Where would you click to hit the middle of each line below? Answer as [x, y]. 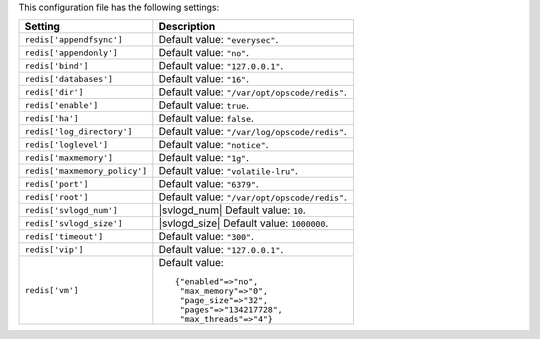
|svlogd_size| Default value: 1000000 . [243, 223]
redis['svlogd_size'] [74, 223]
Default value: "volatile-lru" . [228, 171]
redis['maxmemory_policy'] [86, 170]
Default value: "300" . [206, 237]
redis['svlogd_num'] [71, 210]
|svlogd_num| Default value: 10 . [232, 210]
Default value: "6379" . [208, 184]
